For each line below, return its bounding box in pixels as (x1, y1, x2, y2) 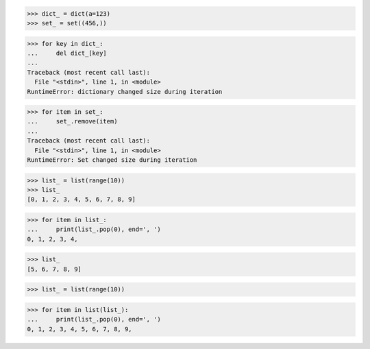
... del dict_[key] (27, 49, 108, 57)
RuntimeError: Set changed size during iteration (27, 156, 197, 164)
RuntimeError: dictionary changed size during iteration (27, 88, 223, 95)
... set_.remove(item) (27, 117, 118, 125)
